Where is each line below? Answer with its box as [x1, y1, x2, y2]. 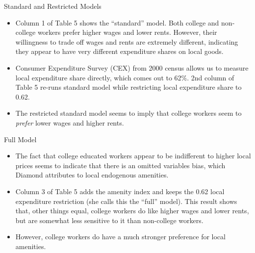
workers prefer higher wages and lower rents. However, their [37, 27, 217, 37]
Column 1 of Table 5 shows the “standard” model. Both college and [15, 17, 219, 27]
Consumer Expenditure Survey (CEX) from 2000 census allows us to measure [15, 62, 249, 73]
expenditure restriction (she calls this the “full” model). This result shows [15, 196, 237, 206]
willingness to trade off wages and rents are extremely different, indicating [15, 36, 238, 47]
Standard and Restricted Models [4, 1, 102, 11]
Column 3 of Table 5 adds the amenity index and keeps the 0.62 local [15, 186, 225, 196]
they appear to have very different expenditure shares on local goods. [15, 46, 224, 56]
